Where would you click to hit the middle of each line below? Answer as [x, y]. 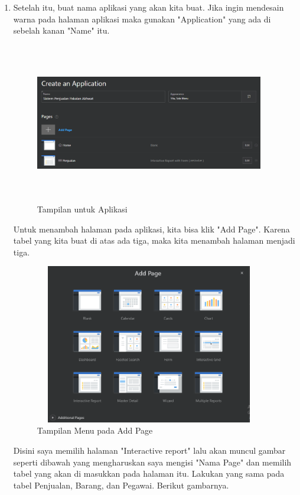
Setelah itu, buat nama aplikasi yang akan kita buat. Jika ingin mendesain [149, 7]
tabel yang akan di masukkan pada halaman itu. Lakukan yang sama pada [149, 473]
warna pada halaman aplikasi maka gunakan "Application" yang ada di [142, 19]
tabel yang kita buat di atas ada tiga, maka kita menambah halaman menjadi [154, 240]
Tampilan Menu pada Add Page [95, 430]
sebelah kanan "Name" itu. [61, 30]
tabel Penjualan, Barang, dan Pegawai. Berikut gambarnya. [121, 485]
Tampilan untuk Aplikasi [82, 209]
